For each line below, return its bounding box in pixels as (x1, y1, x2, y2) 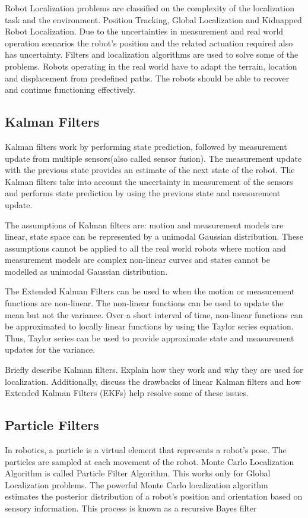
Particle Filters (5, 416, 99, 434)
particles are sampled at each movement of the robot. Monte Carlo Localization (5, 455, 294, 467)
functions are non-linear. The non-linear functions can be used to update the (5, 297, 284, 309)
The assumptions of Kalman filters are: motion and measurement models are (5, 218, 284, 231)
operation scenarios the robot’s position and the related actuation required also (5, 36, 293, 49)
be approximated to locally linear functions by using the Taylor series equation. (5, 320, 294, 332)
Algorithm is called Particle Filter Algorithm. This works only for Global (5, 467, 271, 479)
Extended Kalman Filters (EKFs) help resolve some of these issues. (5, 387, 249, 399)
